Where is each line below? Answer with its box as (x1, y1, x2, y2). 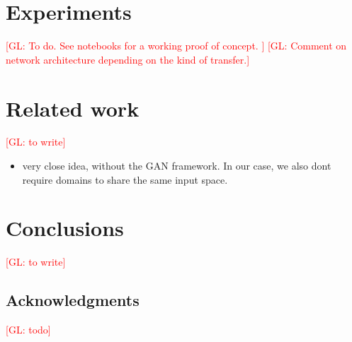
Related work (6, 93, 140, 122)
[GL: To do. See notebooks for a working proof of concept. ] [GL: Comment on (6, 38, 347, 53)
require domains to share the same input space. (22, 172, 228, 187)
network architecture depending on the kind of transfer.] (6, 52, 250, 66)
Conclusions (6, 213, 124, 242)
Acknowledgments (6, 289, 140, 311)
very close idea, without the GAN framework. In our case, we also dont (22, 158, 331, 173)
